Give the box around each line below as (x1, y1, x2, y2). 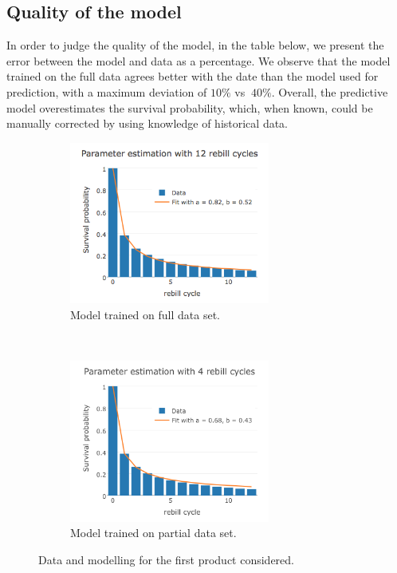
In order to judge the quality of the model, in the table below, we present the (6, 37, 384, 53)
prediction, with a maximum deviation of (6, 83, 207, 100)
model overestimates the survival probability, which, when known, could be (6, 99, 373, 116)
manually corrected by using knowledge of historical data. (6, 115, 289, 132)
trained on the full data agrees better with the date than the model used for (6, 68, 379, 85)
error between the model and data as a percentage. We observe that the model (6, 52, 391, 69)
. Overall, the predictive (271, 83, 388, 100)
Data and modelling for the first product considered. (38, 551, 294, 567)
